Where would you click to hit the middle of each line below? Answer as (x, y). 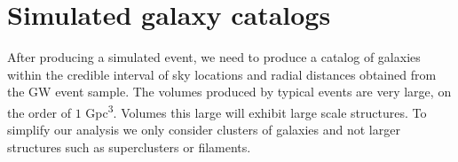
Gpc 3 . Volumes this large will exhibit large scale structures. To (256, 111)
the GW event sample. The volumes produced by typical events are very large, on (229, 92)
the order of (39, 112)
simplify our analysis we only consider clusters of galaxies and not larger (204, 130)
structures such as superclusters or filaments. (129, 147)
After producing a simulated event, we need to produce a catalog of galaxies (214, 57)
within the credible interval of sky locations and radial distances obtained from (222, 74)
